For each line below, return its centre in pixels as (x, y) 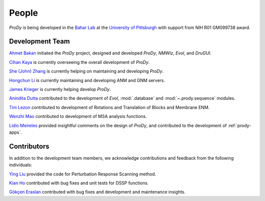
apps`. (15, 132)
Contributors (29, 146)
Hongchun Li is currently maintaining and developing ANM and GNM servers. (87, 80)
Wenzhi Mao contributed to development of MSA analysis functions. (78, 116)
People (24, 13)
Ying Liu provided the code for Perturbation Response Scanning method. (83, 174)
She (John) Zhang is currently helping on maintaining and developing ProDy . (86, 71)
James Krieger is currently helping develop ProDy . (60, 89)
